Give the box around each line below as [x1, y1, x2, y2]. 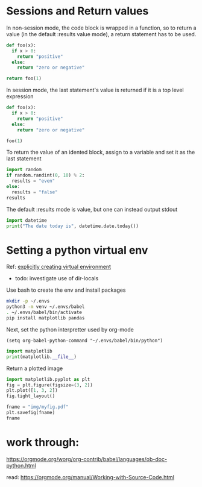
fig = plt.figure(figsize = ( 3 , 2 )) [6, 382, 93, 388]
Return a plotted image [6, 365, 63, 372]
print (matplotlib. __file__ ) [6, 354, 77, 360]
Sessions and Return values [6, 4, 149, 18]
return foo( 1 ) [6, 75, 42, 82]
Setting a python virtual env [6, 243, 148, 257]
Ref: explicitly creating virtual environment [6, 263, 112, 271]
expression [6, 93, 34, 100]
